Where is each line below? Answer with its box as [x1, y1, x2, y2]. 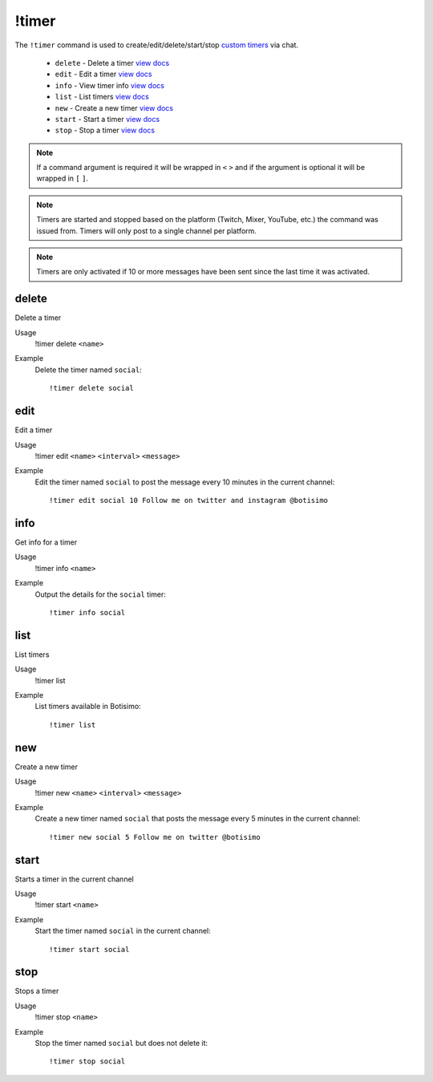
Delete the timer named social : [34, 365, 142, 375]
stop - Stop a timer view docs [55, 125, 156, 136]
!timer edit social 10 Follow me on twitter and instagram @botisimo [49, 496, 329, 505]
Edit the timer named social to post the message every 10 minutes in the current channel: [34, 477, 335, 487]
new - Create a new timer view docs [55, 103, 174, 112]
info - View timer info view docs [55, 80, 164, 90]
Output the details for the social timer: [34, 590, 166, 599]
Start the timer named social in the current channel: [34, 926, 212, 936]
